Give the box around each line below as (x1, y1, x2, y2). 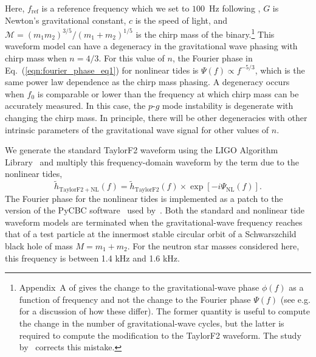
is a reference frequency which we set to (41, 2, 190, 14)
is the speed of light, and (135, 13, 228, 26)
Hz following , (209, 2, 261, 14)
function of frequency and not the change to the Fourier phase (19, 293, 251, 305)
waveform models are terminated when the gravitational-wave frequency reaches (5, 215, 303, 228)
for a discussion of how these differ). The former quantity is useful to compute (19, 305, 310, 317)
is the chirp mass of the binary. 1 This (136, 26, 275, 40)
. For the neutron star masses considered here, (127, 240, 300, 252)
